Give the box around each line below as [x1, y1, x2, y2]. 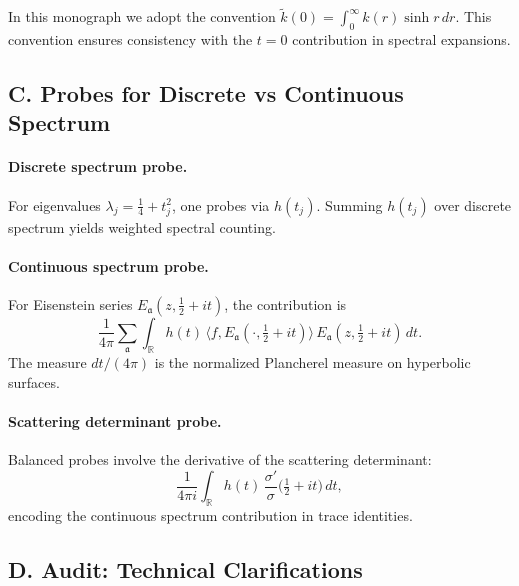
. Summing [316, 194, 383, 215]
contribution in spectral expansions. [292, 29, 511, 50]
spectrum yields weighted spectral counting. [8, 216, 276, 237]
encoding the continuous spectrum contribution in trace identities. [8, 505, 413, 526]
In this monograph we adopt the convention [8, 6, 276, 27]
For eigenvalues [8, 194, 101, 215]
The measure [8, 352, 87, 373]
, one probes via [171, 194, 270, 215]
